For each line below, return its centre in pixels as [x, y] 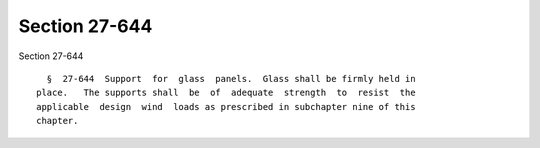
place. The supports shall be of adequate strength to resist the [226, 93]
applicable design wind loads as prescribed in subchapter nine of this [226, 106]
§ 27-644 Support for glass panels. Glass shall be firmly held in [231, 78]
